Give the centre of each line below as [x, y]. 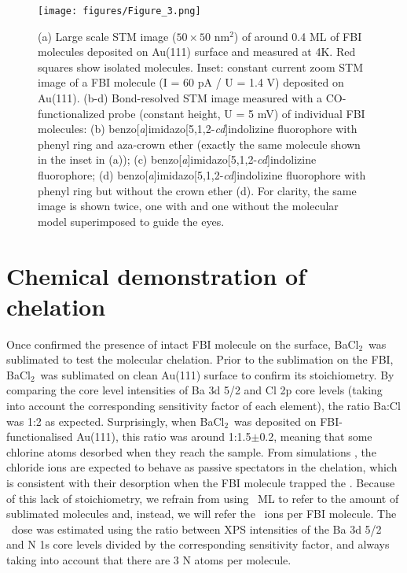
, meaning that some [323, 436]
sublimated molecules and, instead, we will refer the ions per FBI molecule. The [202, 514]
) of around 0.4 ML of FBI [298, 36]
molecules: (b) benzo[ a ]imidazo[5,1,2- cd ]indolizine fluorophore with [198, 129]
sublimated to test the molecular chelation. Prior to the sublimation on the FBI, [200, 359]
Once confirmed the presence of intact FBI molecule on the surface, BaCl [183, 344]
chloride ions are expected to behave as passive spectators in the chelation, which [202, 467]
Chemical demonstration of [156, 275]
